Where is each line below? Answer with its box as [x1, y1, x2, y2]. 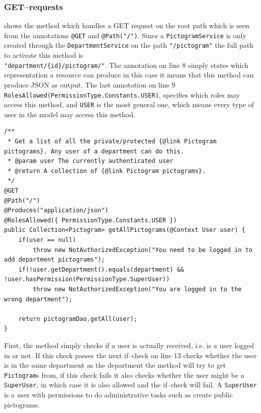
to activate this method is [4, 50, 83, 60]
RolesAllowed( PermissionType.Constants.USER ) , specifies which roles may [4, 89, 240, 100]
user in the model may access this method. [4, 109, 135, 119]
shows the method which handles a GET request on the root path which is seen [4, 20, 249, 31]
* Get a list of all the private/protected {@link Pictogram [8, 138, 217, 145]
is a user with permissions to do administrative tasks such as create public [4, 389, 233, 400]
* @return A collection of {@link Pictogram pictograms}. [8, 167, 206, 175]
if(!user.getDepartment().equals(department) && [18, 266, 184, 273]
